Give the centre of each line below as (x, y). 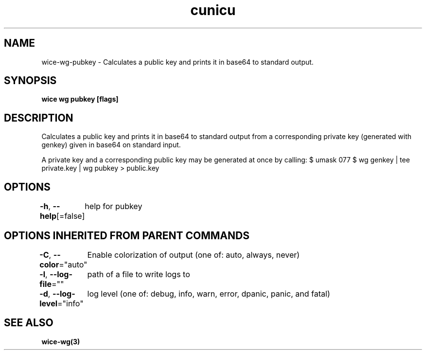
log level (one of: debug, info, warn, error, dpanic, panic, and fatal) (209, 293)
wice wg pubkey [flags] (80, 99)
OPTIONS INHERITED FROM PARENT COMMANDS (127, 235)
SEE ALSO (29, 323)
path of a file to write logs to (139, 274)
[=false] (71, 216)
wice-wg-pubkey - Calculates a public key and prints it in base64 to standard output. (177, 62)
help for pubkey (114, 206)
